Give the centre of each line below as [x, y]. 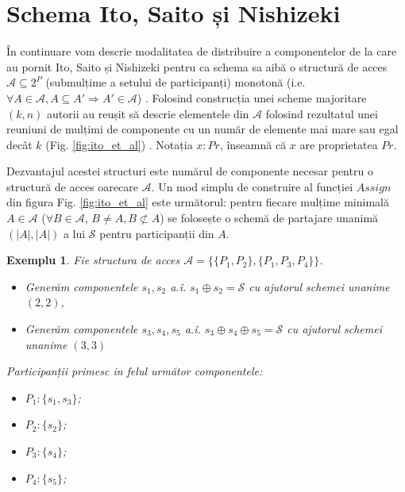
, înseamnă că [253, 144]
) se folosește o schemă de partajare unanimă [269, 218]
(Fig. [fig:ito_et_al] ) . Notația [119, 144]
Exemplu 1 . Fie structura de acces [93, 260]
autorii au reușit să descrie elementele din [148, 113]
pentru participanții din [157, 233]
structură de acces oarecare [72, 186]
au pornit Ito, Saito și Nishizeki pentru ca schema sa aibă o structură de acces [197, 66]
